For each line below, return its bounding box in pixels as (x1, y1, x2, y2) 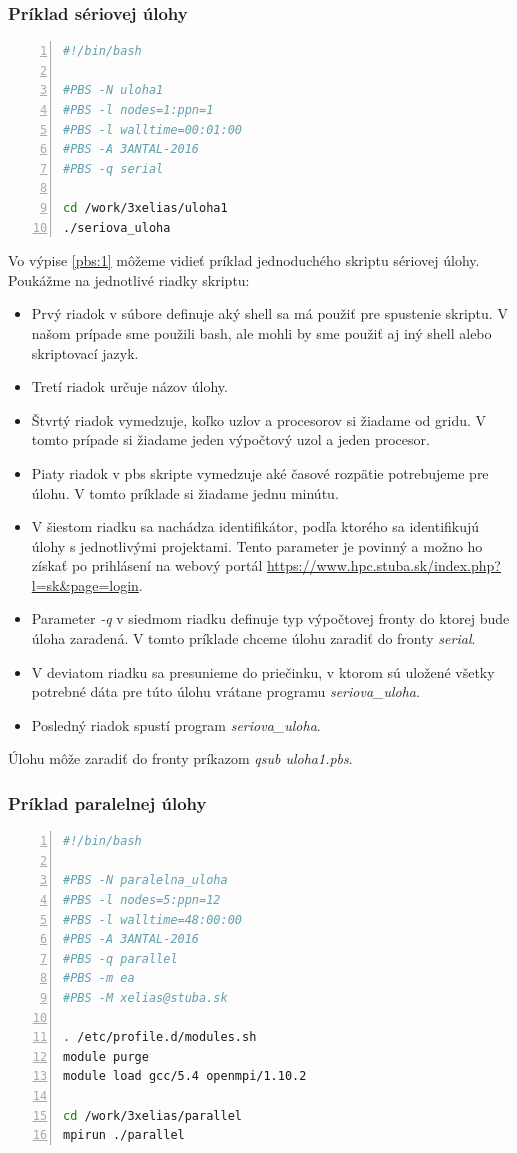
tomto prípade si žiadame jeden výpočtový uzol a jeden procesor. (31, 429, 430, 450)
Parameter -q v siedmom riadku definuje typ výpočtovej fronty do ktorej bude (31, 608, 510, 629)
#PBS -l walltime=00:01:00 (63, 122, 242, 137)
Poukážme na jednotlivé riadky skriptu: (8, 269, 250, 290)
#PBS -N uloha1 (63, 83, 164, 98)
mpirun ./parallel (63, 1128, 185, 1143)
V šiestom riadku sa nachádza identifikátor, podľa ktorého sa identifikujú (31, 516, 480, 537)
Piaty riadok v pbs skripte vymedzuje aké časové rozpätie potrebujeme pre (31, 462, 489, 483)
